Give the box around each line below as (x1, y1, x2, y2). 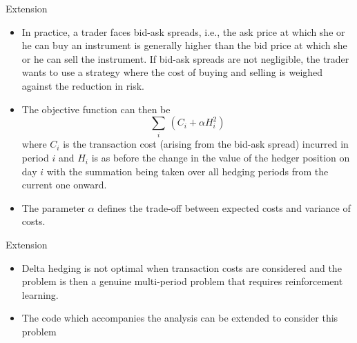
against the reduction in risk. (21, 78, 144, 92)
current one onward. (21, 177, 107, 192)
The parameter (21, 200, 85, 215)
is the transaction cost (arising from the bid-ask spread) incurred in (63, 137, 349, 151)
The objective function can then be (21, 101, 171, 116)
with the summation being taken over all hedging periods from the (46, 164, 329, 178)
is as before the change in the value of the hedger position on (91, 150, 350, 165)
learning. (21, 287, 59, 302)
